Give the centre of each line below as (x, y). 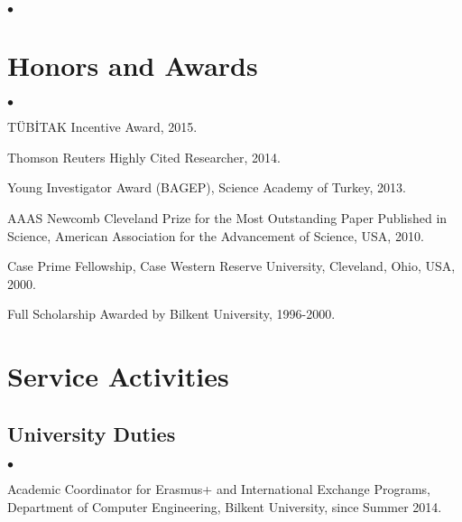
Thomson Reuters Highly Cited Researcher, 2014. (144, 157)
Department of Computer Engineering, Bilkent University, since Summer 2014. (225, 507)
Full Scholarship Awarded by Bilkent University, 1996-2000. (171, 314)
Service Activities (118, 376)
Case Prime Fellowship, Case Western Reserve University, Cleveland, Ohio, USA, (231, 266)
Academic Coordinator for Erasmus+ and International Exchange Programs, (219, 489)
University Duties (92, 433)
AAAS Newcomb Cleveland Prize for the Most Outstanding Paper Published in (227, 217)
